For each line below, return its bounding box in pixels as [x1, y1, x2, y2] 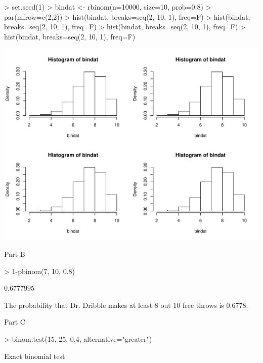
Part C [4, 316, 25, 327]
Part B [4, 248, 25, 259]
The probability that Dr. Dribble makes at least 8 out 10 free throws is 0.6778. [4, 299, 248, 310]
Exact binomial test [4, 350, 65, 361]
